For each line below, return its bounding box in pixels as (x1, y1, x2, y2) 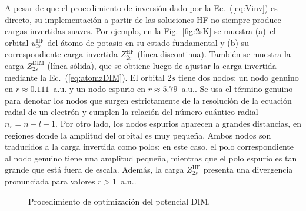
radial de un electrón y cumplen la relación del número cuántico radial (5, 105, 258, 118)
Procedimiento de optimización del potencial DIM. (28, 194, 211, 207)
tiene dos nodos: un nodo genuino (178, 71, 299, 83)
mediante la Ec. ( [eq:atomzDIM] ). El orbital (5, 71, 165, 83)
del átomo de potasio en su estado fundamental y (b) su (47, 36, 249, 48)
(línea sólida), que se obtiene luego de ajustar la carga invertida (47, 59, 277, 71)
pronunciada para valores (5, 174, 95, 187)
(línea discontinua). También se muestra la (137, 48, 291, 60)
